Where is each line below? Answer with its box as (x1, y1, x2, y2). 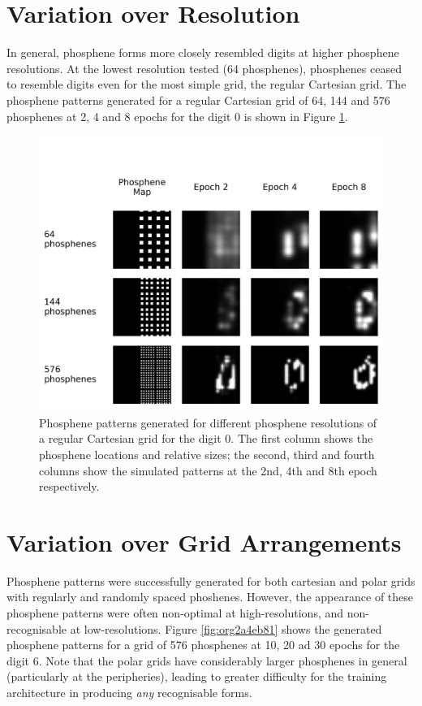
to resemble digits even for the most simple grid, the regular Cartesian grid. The (6, 76, 407, 93)
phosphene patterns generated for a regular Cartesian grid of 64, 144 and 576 (6, 91, 390, 108)
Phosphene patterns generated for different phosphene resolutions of (39, 414, 377, 431)
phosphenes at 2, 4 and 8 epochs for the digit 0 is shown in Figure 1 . (6, 107, 348, 124)
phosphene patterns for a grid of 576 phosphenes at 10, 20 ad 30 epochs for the (6, 636, 400, 653)
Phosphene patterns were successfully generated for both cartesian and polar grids (6, 572, 416, 589)
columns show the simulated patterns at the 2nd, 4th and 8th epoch (39, 461, 377, 479)
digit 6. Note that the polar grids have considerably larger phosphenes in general (6, 652, 407, 669)
